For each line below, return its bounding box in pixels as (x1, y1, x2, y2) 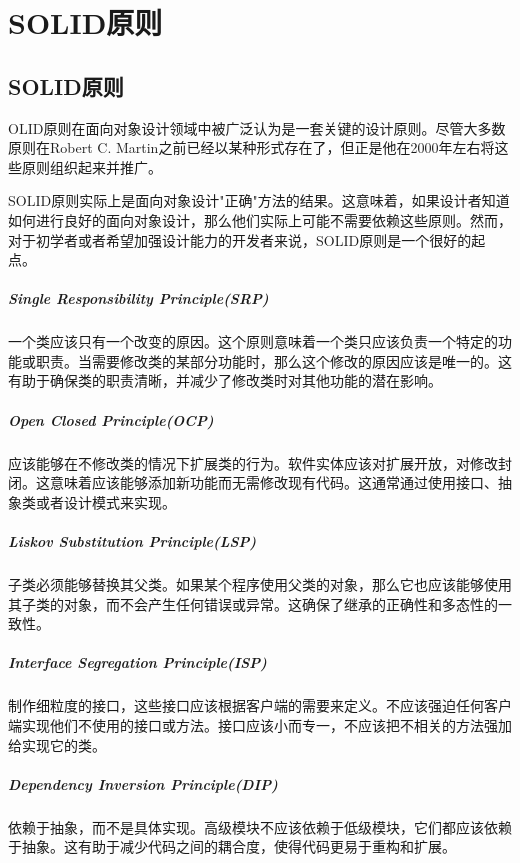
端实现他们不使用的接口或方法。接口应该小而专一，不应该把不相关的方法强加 (8, 714, 512, 735)
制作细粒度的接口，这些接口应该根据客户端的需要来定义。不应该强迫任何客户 (8, 695, 512, 716)
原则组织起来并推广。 (21, 156, 162, 177)
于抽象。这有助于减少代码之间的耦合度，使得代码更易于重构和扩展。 (8, 836, 456, 857)
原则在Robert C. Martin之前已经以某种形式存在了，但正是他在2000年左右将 (8, 137, 495, 158)
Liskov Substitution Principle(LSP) (8, 531, 257, 552)
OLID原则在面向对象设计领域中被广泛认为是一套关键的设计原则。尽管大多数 (8, 117, 506, 138)
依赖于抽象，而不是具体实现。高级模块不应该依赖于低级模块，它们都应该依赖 (8, 816, 512, 837)
